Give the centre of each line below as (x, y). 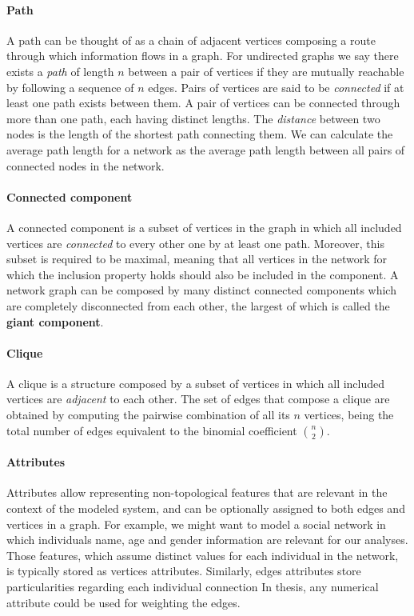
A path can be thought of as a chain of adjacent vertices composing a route (191, 40)
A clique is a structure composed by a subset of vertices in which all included (196, 383)
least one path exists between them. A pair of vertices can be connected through (203, 103)
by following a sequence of (70, 87)
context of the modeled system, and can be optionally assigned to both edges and (206, 508)
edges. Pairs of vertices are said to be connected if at (276, 87)
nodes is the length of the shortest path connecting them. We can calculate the (200, 134)
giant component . (55, 321)
